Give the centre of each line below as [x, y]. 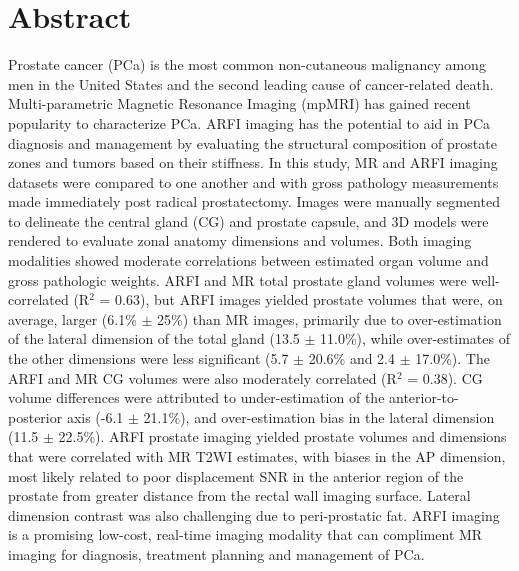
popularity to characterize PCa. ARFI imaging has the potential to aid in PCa [249, 122]
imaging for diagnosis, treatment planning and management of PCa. [216, 553]
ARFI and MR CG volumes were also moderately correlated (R [202, 377]
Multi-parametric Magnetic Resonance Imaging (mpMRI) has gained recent [239, 103]
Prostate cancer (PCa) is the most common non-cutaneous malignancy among [247, 64]
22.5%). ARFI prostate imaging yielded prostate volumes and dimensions [282, 436]
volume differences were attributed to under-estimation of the [196, 397]
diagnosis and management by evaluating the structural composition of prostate [252, 142]
